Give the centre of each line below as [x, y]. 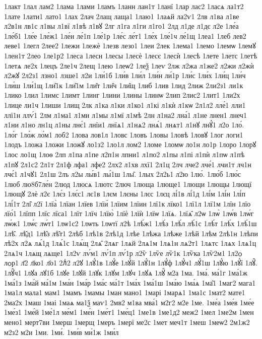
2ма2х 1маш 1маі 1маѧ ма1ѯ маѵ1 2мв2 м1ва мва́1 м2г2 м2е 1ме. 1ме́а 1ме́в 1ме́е [129, 302]
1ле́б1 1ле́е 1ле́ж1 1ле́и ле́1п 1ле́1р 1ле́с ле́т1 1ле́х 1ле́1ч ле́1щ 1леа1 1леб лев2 [125, 36]
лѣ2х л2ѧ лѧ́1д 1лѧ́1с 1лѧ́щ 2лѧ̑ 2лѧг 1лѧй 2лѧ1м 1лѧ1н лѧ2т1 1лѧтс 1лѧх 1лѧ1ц [130, 243]
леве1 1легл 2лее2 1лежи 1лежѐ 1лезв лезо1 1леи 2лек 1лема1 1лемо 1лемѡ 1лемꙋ [130, 46]
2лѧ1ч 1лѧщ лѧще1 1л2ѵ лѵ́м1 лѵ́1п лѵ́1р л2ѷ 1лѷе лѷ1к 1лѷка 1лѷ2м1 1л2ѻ [123, 253]
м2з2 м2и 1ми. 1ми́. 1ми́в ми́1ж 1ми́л [61, 332]
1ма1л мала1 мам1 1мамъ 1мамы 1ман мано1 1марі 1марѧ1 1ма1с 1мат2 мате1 [125, 292]
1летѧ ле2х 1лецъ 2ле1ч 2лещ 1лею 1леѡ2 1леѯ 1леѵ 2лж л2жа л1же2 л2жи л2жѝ [129, 65]
